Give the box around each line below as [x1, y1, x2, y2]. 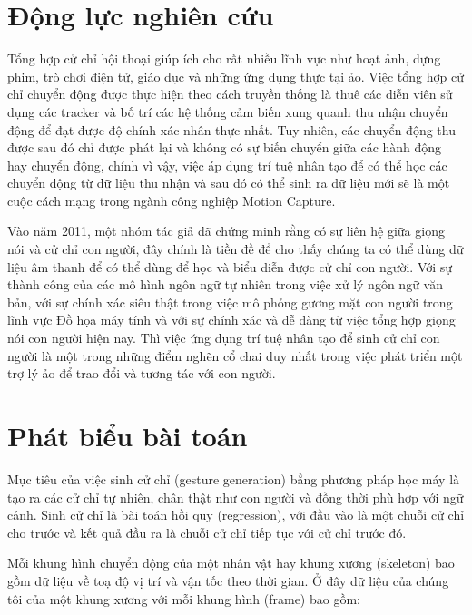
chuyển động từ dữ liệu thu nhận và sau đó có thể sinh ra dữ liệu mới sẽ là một [7, 173, 450, 192]
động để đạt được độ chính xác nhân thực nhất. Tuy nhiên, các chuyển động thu [7, 120, 456, 139]
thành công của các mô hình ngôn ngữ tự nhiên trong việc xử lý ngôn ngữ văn [7, 275, 443, 294]
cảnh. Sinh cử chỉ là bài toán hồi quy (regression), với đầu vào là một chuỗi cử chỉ [7, 505, 465, 524]
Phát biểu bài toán [7, 417, 248, 454]
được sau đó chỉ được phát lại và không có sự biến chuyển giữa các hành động [7, 138, 442, 157]
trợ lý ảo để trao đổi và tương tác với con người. [7, 364, 276, 383]
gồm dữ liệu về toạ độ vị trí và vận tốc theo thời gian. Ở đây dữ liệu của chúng [7, 571, 449, 590]
